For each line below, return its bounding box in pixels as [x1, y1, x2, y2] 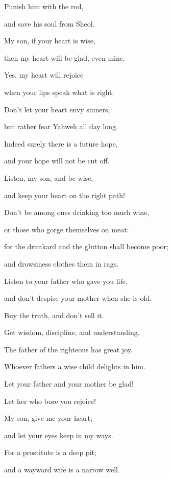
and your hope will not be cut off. [4, 155, 110, 166]
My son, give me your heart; [4, 413, 92, 423]
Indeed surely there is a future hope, [4, 138, 118, 149]
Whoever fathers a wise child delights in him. [4, 361, 145, 372]
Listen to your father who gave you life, [4, 275, 128, 286]
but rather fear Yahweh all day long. [4, 121, 118, 132]
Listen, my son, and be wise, [4, 172, 93, 183]
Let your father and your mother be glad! [4, 378, 134, 389]
